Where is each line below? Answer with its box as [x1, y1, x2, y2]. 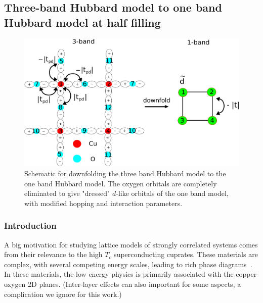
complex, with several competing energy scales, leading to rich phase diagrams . [4, 259, 252, 269]
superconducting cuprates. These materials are [114, 249, 258, 260]
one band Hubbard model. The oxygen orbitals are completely [24, 178, 217, 188]
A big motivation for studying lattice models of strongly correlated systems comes [4, 239, 258, 249]
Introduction [4, 219, 57, 232]
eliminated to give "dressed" [24, 188, 110, 198]
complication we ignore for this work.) [4, 288, 122, 299]
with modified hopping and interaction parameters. [24, 197, 183, 208]
